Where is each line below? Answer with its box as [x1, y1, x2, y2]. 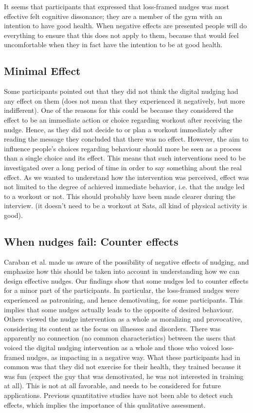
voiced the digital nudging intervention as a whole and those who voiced [4, 342, 219, 353]
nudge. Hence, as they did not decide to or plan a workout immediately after [4, 124, 233, 134]
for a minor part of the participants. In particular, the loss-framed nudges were [4, 285, 239, 295]
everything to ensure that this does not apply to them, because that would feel [4, 30, 239, 40]
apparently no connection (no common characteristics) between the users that [4, 333, 236, 343]
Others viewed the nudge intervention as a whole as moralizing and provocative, [4, 314, 242, 324]
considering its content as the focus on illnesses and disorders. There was [4, 323, 221, 333]
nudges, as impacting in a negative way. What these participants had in [27, 352, 240, 362]
